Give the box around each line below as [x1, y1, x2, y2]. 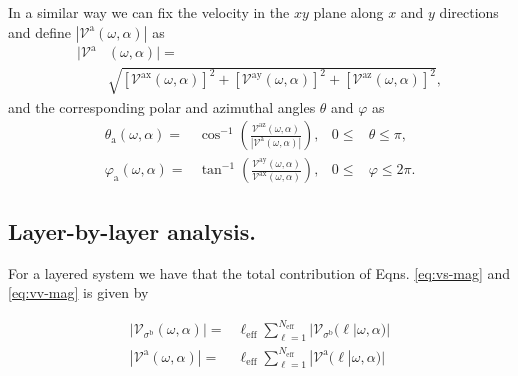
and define [8, 21, 72, 42]
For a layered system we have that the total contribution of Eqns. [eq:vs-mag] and [8, 262, 511, 283]
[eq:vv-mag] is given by [8, 282, 149, 303]
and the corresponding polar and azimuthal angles [8, 96, 316, 117]
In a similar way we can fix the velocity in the [8, 2, 290, 22]
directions [439, 2, 499, 22]
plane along [313, 2, 384, 22]
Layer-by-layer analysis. [8, 215, 256, 246]
